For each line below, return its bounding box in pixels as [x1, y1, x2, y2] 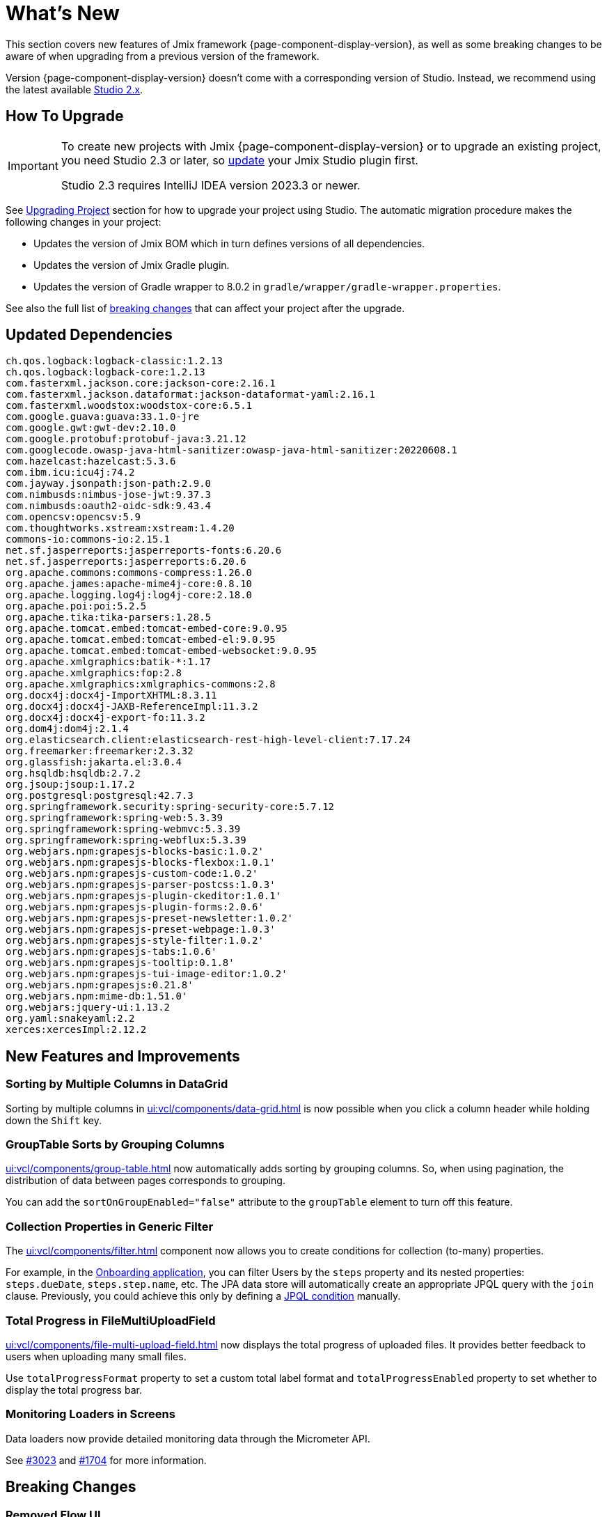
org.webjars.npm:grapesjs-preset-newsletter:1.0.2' [6, 912, 294, 924]
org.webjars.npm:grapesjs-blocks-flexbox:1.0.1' [6, 857, 276, 869]
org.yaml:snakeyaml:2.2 [6, 1013, 135, 1025]
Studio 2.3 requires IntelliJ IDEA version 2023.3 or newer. [61, 178, 361, 192]
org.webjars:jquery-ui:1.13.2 [6, 1002, 171, 1013]
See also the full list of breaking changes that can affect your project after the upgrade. [6, 302, 405, 314]
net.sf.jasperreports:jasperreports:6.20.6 [6, 556, 246, 568]
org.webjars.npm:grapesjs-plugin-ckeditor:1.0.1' [6, 890, 282, 902]
